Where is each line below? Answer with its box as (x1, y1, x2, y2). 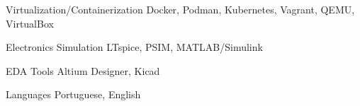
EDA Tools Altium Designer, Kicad (6, 63, 160, 78)
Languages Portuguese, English (6, 87, 141, 102)
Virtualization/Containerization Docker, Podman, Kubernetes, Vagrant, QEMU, (6, 2, 355, 16)
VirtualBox (6, 16, 54, 30)
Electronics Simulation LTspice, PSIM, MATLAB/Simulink (6, 40, 263, 54)
